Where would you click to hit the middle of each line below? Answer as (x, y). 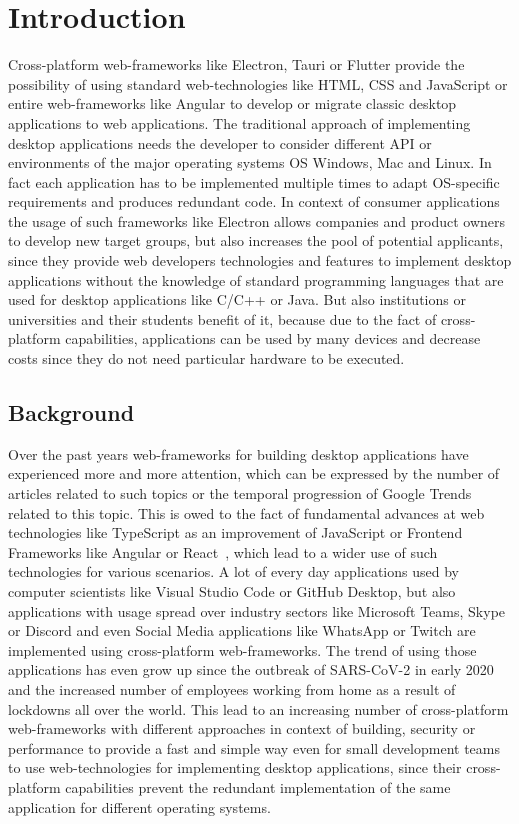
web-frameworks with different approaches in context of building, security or (242, 728)
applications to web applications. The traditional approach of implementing (239, 122)
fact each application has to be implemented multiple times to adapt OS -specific (254, 181)
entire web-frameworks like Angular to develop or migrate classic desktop (232, 103)
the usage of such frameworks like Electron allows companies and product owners (257, 220)
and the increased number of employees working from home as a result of (232, 688)
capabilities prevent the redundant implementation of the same (258, 786)
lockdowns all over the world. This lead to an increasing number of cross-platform (258, 708)
